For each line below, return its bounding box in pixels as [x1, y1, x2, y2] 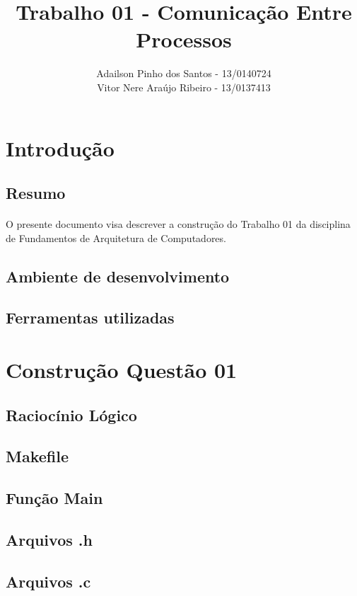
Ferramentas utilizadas [6, 306, 175, 328]
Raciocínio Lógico [6, 403, 137, 425]
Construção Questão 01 [6, 355, 238, 384]
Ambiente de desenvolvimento [6, 265, 230, 287]
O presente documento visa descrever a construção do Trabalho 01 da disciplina [6, 217, 351, 231]
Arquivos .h [6, 528, 93, 550]
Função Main [6, 487, 103, 509]
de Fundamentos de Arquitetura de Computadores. [6, 230, 226, 245]
